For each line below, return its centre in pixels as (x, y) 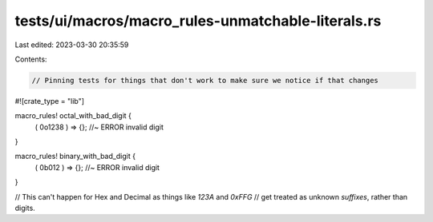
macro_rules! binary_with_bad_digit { (75, 157)
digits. (25, 208)
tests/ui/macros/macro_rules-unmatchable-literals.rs (198, 21)
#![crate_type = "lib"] (49, 101)
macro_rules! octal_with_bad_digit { (73, 116)
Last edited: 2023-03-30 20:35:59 (72, 45)
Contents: (31, 59)
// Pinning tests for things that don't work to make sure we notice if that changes (205, 80)
